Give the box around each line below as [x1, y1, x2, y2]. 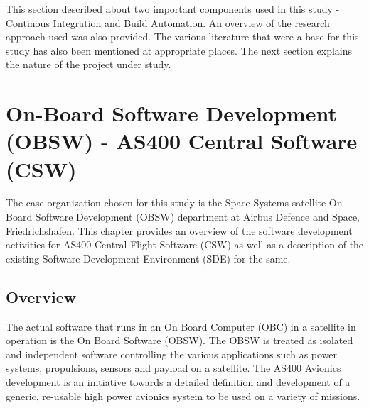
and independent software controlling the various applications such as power [6, 346, 338, 361]
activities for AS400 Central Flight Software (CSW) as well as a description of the [6, 237, 364, 252]
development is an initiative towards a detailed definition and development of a [6, 375, 351, 390]
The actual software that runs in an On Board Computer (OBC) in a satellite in [6, 319, 356, 333]
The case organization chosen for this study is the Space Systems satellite [6, 195, 326, 210]
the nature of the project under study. [6, 57, 171, 72]
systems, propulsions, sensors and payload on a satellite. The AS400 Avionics [6, 360, 341, 375]
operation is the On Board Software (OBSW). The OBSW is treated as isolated [6, 333, 353, 348]
